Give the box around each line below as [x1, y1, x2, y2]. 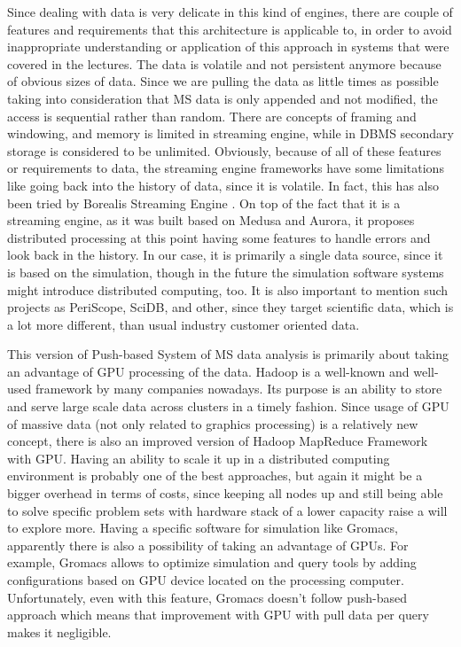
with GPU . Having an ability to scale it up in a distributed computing [7, 448, 390, 467]
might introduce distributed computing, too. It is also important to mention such [7, 280, 449, 299]
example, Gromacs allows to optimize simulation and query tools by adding [7, 553, 417, 572]
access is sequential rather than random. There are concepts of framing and [7, 106, 417, 125]
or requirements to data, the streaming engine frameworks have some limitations [7, 159, 444, 177]
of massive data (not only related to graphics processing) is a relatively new [7, 414, 418, 433]
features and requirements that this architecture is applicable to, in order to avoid [7, 19, 452, 38]
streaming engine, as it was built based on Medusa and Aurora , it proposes [7, 211, 415, 230]
